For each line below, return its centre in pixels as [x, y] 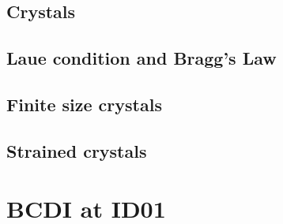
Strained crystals [77, 150]
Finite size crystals [84, 104]
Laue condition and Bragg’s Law [141, 58]
